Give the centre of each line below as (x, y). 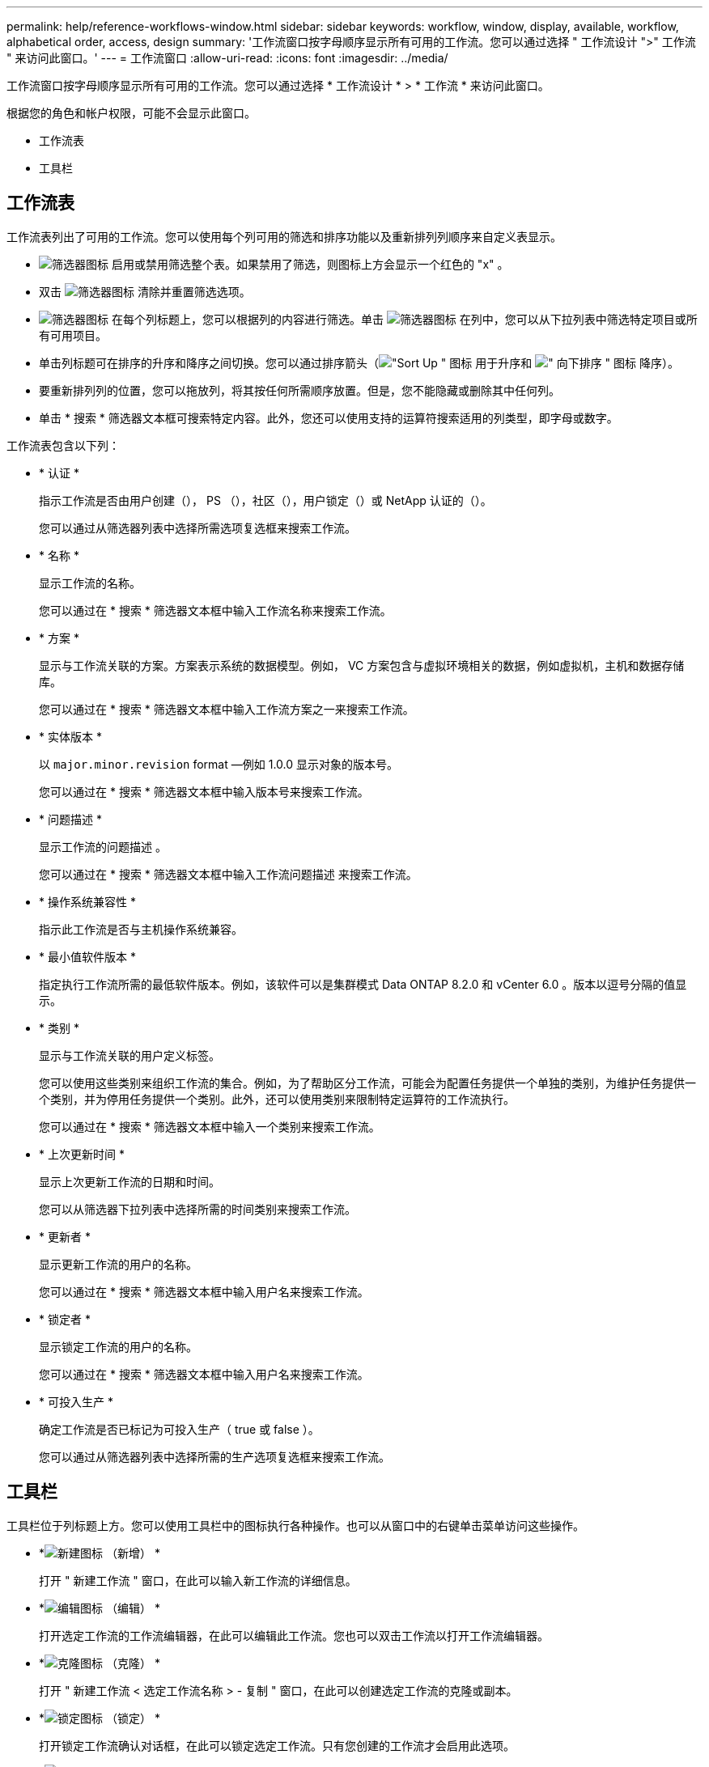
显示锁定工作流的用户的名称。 (118, 1346)
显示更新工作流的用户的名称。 (118, 1264)
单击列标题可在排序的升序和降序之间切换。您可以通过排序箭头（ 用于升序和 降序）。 (359, 362)
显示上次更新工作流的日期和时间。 (129, 1181)
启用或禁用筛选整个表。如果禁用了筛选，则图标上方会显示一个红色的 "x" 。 (310, 264)
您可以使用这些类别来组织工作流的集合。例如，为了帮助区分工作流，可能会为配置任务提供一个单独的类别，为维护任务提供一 (367, 1083)
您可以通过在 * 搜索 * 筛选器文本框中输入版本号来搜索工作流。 (204, 791)
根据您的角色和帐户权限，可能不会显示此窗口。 (131, 113)
